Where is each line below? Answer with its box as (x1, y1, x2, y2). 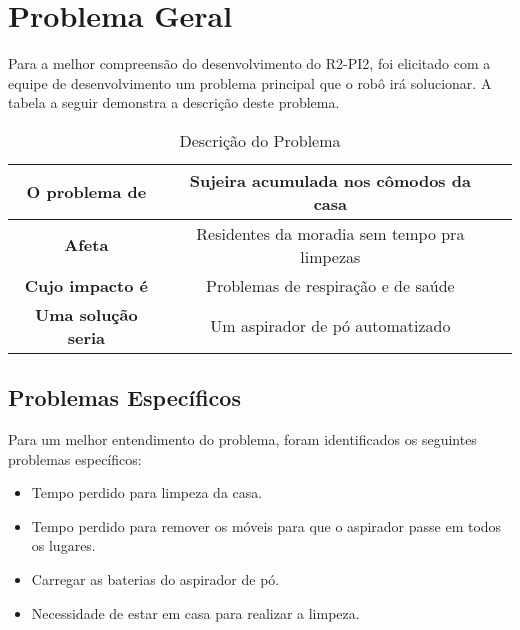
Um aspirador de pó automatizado (210, 314, 451, 338)
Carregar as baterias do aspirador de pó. (31, 569, 280, 590)
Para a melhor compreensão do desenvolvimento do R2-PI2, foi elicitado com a (8, 53, 491, 74)
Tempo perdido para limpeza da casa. (31, 482, 263, 503)
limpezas (300, 244, 361, 268)
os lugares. (31, 535, 96, 556)
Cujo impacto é (24, 273, 148, 297)
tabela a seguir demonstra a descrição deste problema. (8, 92, 340, 113)
